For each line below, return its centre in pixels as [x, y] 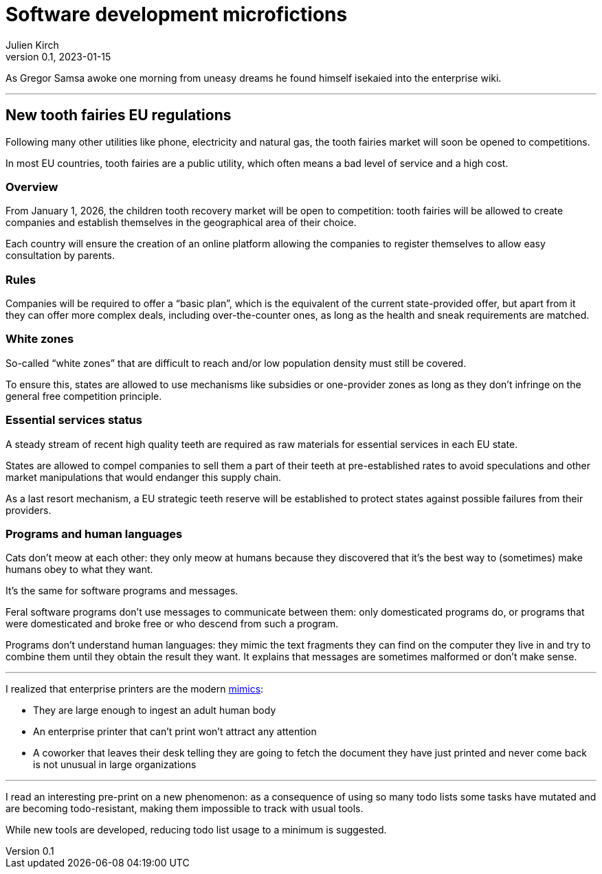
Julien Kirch [32, 45]
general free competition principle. [84, 396]
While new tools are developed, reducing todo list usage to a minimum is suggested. [196, 830]
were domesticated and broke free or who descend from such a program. [172, 624]
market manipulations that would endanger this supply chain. [144, 477]
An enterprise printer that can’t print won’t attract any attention [175, 732]
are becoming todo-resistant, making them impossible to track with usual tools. [185, 809]
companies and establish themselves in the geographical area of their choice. [181, 223]
